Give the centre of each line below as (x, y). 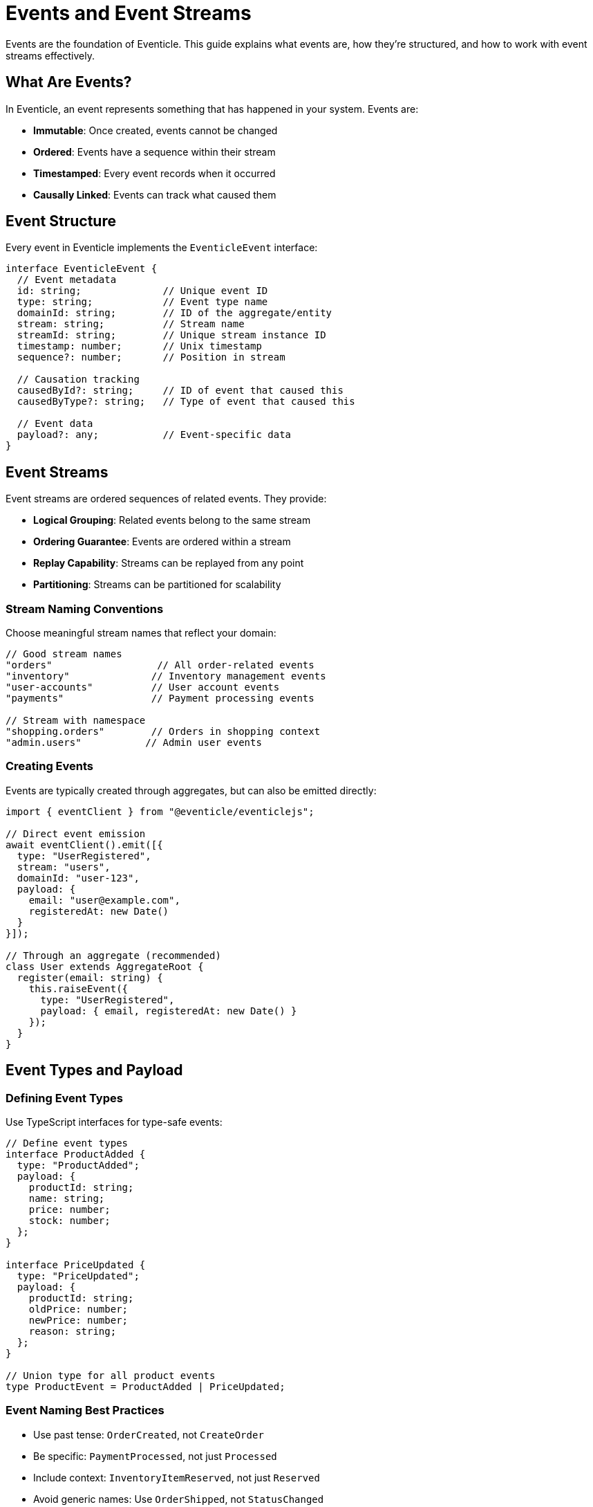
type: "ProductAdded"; (78, 1165)
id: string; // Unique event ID (142, 291)
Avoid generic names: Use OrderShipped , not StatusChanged (179, 1499)
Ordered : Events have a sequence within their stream (154, 152)
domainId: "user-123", (78, 878)
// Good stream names (64, 654)
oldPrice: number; (78, 1309)
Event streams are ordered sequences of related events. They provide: (166, 499)
